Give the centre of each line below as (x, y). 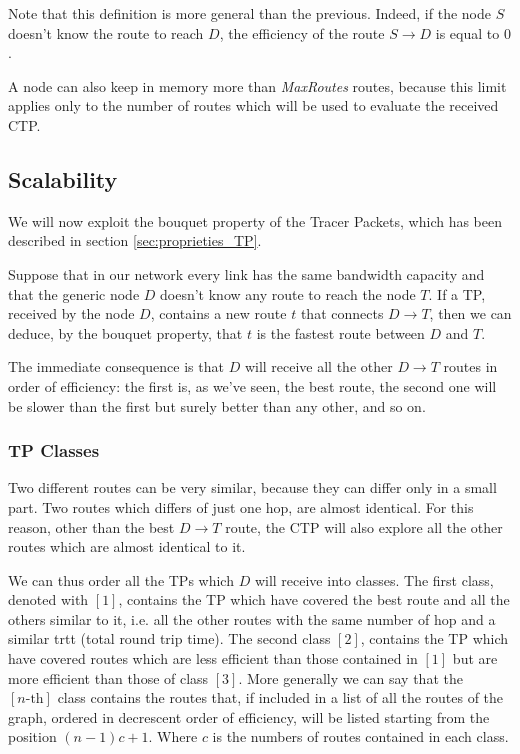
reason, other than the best (91, 526)
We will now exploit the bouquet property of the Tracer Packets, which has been (255, 220)
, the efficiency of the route (302, 32)
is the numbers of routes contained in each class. (360, 736)
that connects (342, 313)
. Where (173, 736)
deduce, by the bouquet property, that (125, 332)
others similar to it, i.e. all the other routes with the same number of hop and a (252, 618)
